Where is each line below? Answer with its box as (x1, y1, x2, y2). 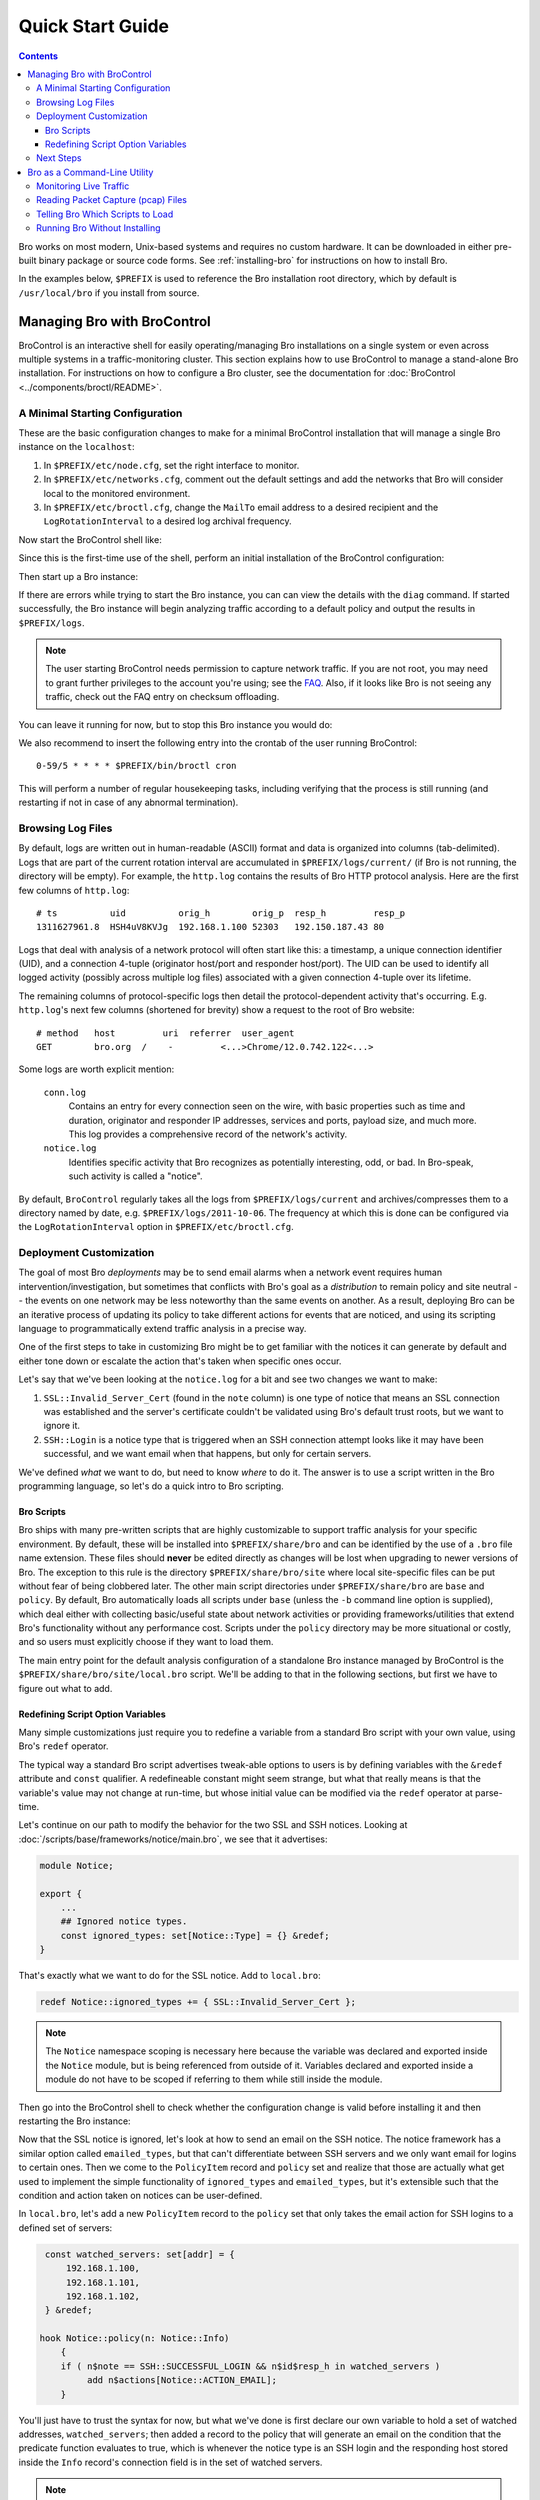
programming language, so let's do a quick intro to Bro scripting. (18, 1480, 284, 1492)
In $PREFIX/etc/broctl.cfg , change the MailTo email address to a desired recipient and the (43, 501, 439, 513)
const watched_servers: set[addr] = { (45, 2248, 235, 2260)
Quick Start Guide (18, 15, 170, 37)
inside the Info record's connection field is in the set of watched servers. (18, 2456, 323, 2468)
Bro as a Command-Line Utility (27, 166, 154, 178)
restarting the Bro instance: (18, 2115, 131, 2127)
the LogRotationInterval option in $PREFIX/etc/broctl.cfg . (18, 1221, 294, 1233)
